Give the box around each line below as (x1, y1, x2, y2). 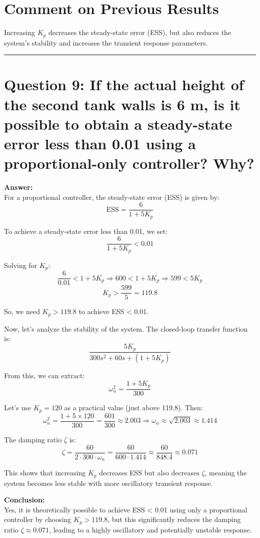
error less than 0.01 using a (4, 133, 196, 153)
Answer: (4, 182, 33, 192)
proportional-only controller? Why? (4, 153, 254, 173)
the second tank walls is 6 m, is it (4, 94, 240, 114)
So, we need (4, 306, 40, 317)
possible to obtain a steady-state (4, 113, 232, 134)
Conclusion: (4, 494, 45, 505)
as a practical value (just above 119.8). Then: (64, 402, 203, 413)
